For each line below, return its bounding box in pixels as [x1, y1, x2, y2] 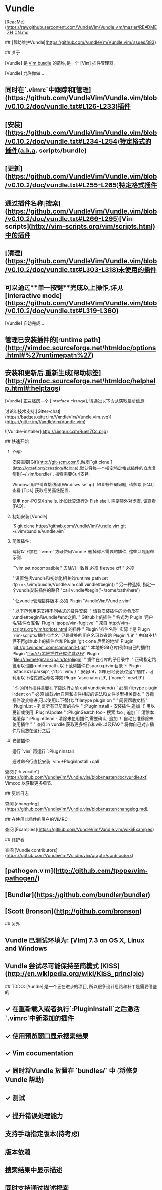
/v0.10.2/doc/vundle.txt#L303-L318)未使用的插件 [5, 266, 157, 274]
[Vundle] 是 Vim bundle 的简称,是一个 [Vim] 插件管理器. [5, 60, 115, 66]
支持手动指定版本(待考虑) [5, 1130, 80, 1138]
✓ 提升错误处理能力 [5, 1112, 63, 1120]
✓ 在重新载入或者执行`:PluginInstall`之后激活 [5, 1005, 140, 1013]
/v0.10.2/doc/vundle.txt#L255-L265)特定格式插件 [5, 181, 157, 189]
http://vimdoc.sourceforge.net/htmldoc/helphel [7, 377, 156, 385]
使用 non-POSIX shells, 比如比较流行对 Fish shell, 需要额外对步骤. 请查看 [12, 498, 156, 503]
